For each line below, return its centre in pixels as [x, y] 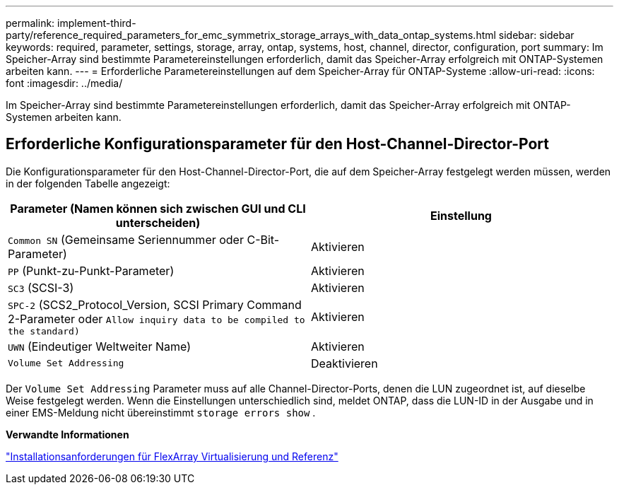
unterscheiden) [158, 222]
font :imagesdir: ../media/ [64, 83]
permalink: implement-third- [71, 23]
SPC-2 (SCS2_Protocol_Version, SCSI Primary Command [155, 304]
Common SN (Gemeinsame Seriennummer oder [126, 239]
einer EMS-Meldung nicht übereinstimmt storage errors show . [161, 412]
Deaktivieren [344, 363]
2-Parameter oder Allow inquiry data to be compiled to [157, 319]
